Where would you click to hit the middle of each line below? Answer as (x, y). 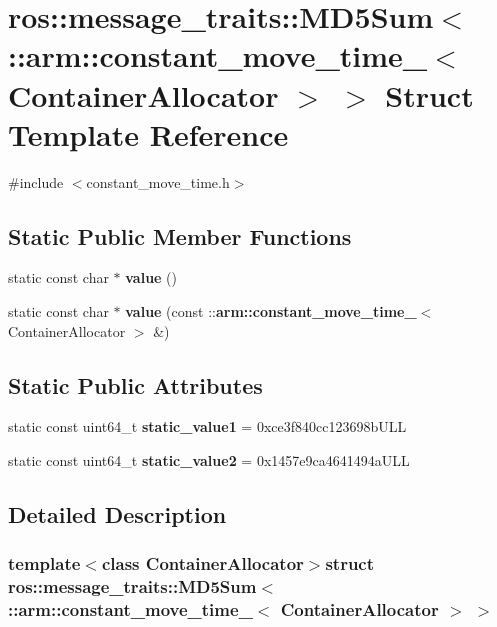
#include (36, 181)
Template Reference (148, 133)
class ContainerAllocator (202, 563)
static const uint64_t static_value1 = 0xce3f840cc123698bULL (207, 426)
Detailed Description (117, 514)
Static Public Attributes (135, 384)
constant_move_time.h (158, 181)
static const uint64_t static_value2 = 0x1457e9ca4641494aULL (209, 460)
